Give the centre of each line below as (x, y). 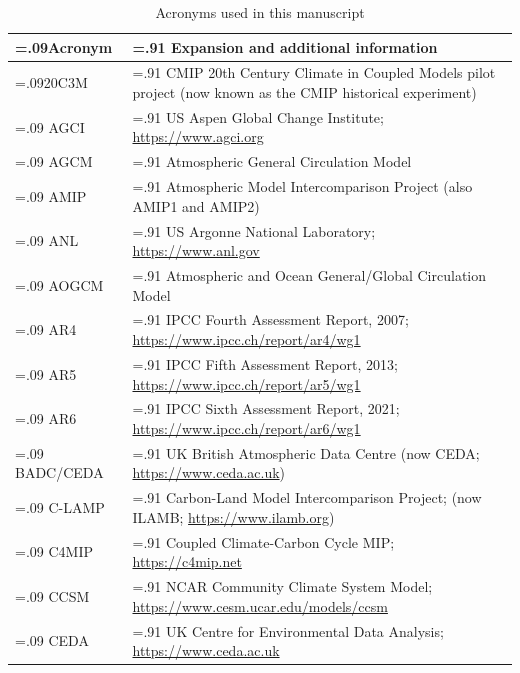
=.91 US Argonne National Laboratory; (254, 230)
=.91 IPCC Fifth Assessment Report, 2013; (265, 363)
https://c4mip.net (187, 561)
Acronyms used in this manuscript (260, 12)
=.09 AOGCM (59, 284)
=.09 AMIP (51, 195)
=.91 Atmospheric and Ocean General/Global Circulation (309, 275)
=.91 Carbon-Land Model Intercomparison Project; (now (307, 497)
